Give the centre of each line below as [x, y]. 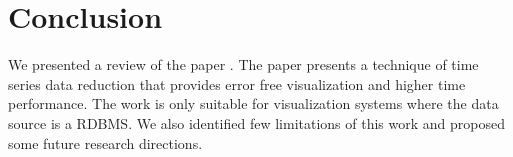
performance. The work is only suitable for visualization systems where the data [253, 103]
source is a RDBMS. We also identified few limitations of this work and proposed [256, 122]
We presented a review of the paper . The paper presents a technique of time [243, 64]
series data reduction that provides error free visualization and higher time [237, 83]
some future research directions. [105, 142]
